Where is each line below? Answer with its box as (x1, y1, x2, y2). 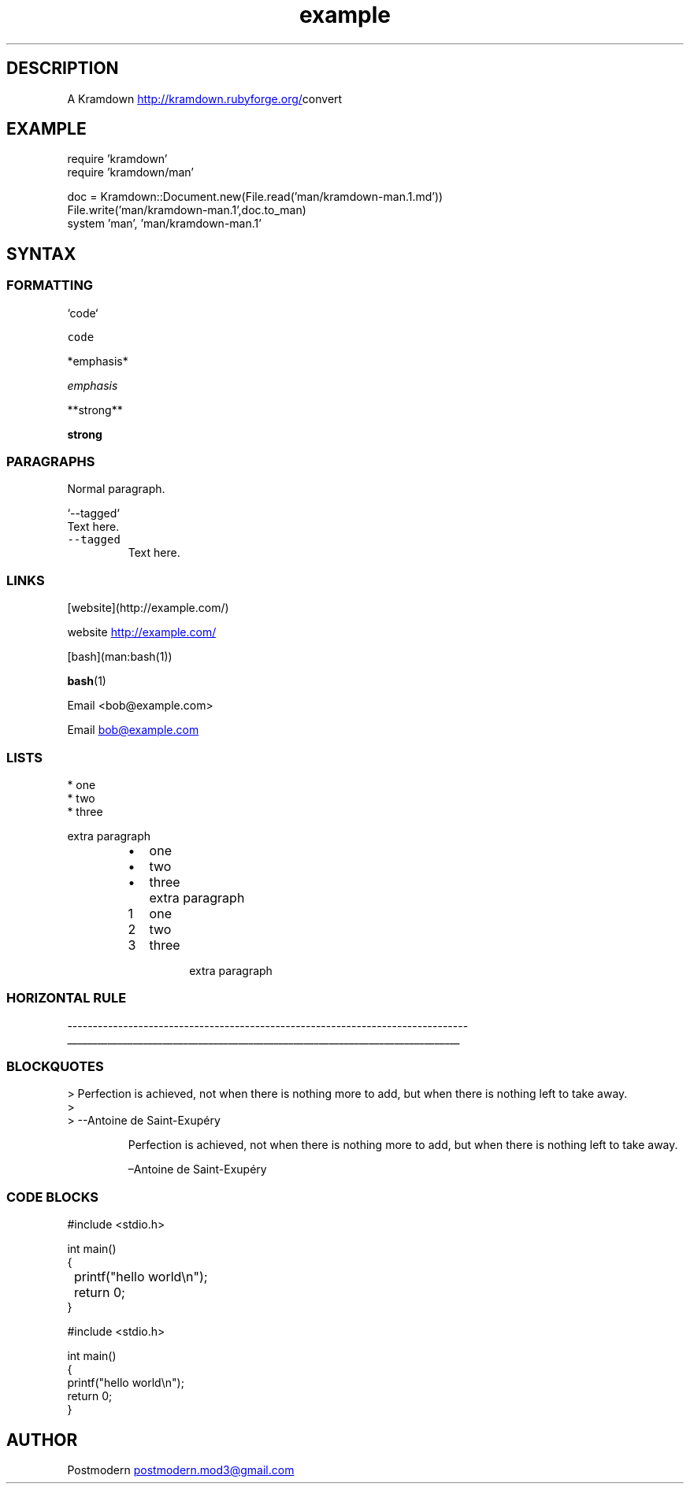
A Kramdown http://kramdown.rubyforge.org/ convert (67, 91, 343, 106)
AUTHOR (6, 1429, 78, 1450)
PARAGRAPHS (6, 454, 95, 470)
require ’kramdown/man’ (67, 165, 194, 180)
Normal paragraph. (67, 482, 165, 496)
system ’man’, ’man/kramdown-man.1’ (67, 217, 262, 231)
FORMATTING (6, 277, 94, 294)
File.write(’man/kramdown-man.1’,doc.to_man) (67, 203, 306, 217)
